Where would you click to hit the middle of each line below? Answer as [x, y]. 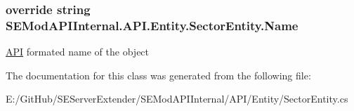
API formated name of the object [78, 52]
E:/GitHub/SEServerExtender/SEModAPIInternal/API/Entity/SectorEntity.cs [177, 99]
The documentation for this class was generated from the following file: [158, 75]
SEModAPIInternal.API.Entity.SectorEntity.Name [152, 25]
